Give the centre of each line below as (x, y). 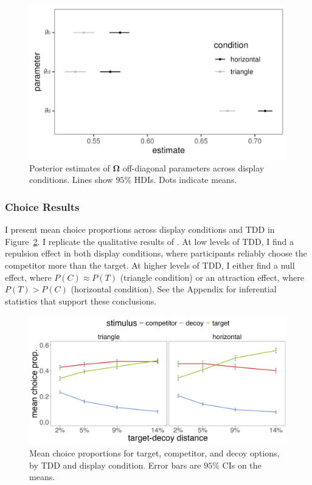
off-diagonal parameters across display (193, 167)
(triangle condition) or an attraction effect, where (212, 277)
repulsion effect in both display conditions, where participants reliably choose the (156, 253)
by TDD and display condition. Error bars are (115, 465)
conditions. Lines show (71, 180)
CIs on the (242, 465)
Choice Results (42, 206)
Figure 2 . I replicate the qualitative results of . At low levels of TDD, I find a (149, 241)
